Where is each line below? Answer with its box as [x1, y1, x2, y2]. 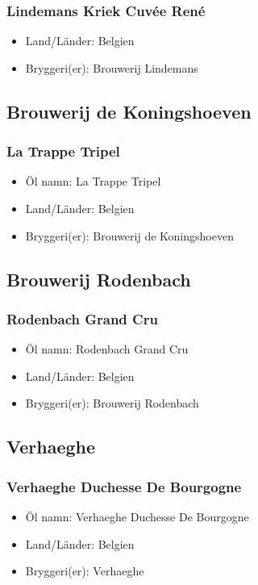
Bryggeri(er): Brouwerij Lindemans [25, 59, 198, 76]
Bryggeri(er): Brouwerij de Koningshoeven [25, 227, 234, 244]
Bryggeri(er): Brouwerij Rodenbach [25, 395, 199, 412]
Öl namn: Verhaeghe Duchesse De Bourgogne [25, 508, 249, 524]
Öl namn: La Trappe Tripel [25, 173, 161, 190]
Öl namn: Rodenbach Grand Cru [25, 341, 189, 357]
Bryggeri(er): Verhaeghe [25, 562, 144, 579]
